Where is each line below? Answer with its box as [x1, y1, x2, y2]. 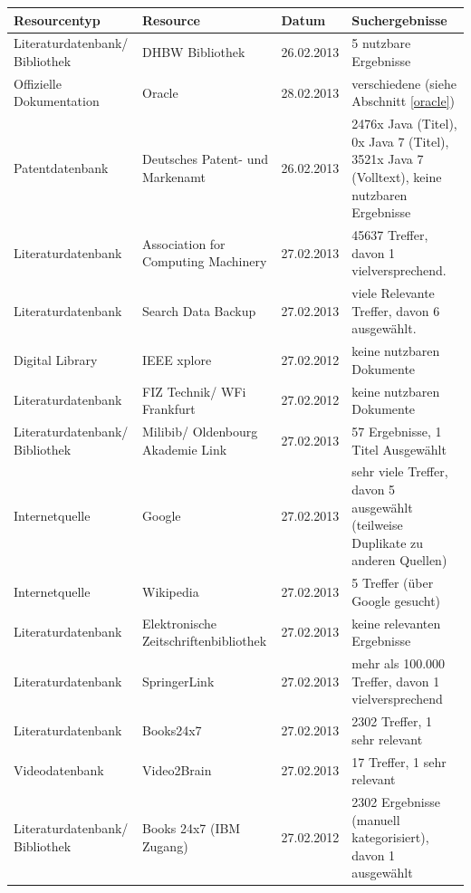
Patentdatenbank [14, 158, 109, 178]
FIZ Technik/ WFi [142, 381, 246, 400]
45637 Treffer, [351, 226, 428, 245]
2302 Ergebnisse [351, 792, 440, 811]
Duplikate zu [351, 533, 424, 552]
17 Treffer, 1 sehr [351, 752, 447, 771]
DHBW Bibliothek [142, 43, 245, 62]
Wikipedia [142, 582, 199, 601]
